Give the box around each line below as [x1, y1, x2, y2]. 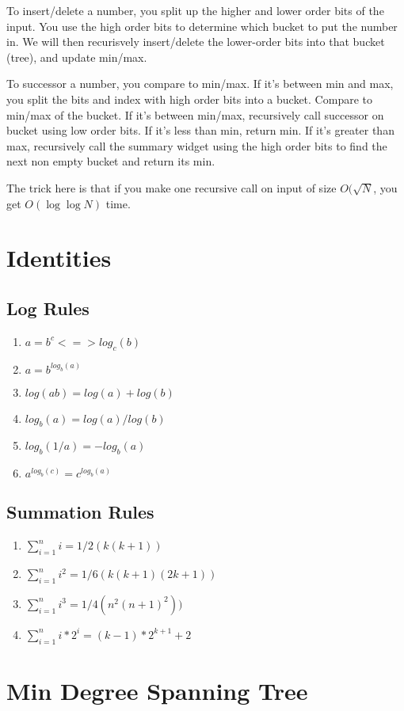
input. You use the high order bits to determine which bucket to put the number [6, 17, 398, 34]
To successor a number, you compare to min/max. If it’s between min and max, [6, 75, 394, 92]
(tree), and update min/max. [6, 48, 147, 65]
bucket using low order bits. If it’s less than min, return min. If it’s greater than [6, 122, 394, 139]
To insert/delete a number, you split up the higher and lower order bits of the [6, 2, 384, 18]
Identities [6, 241, 112, 274]
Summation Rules [6, 500, 154, 524]
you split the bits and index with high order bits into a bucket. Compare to [6, 90, 372, 107]
